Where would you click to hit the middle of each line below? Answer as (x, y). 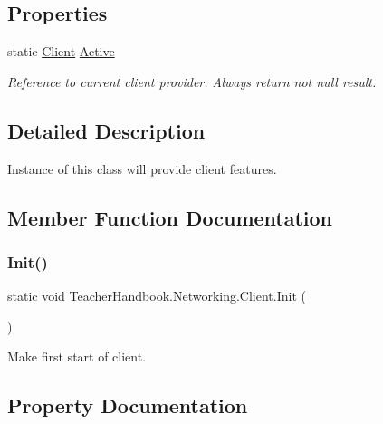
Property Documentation (128, 405)
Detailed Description (106, 130)
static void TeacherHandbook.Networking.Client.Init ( (157, 296)
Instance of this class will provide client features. (142, 168)
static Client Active (61, 51)
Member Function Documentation (170, 217)
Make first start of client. (77, 357)
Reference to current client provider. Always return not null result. (192, 81)
